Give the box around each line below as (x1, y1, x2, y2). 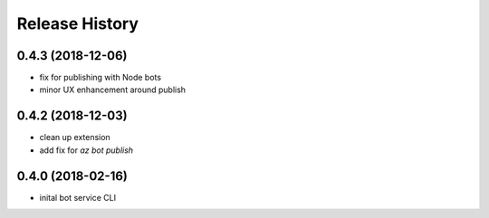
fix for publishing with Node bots (39, 72, 162, 83)
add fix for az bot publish (39, 145, 134, 156)
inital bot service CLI (39, 192, 117, 203)
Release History (16, 14, 139, 33)
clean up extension (39, 132, 110, 143)
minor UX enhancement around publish (39, 84, 186, 95)
